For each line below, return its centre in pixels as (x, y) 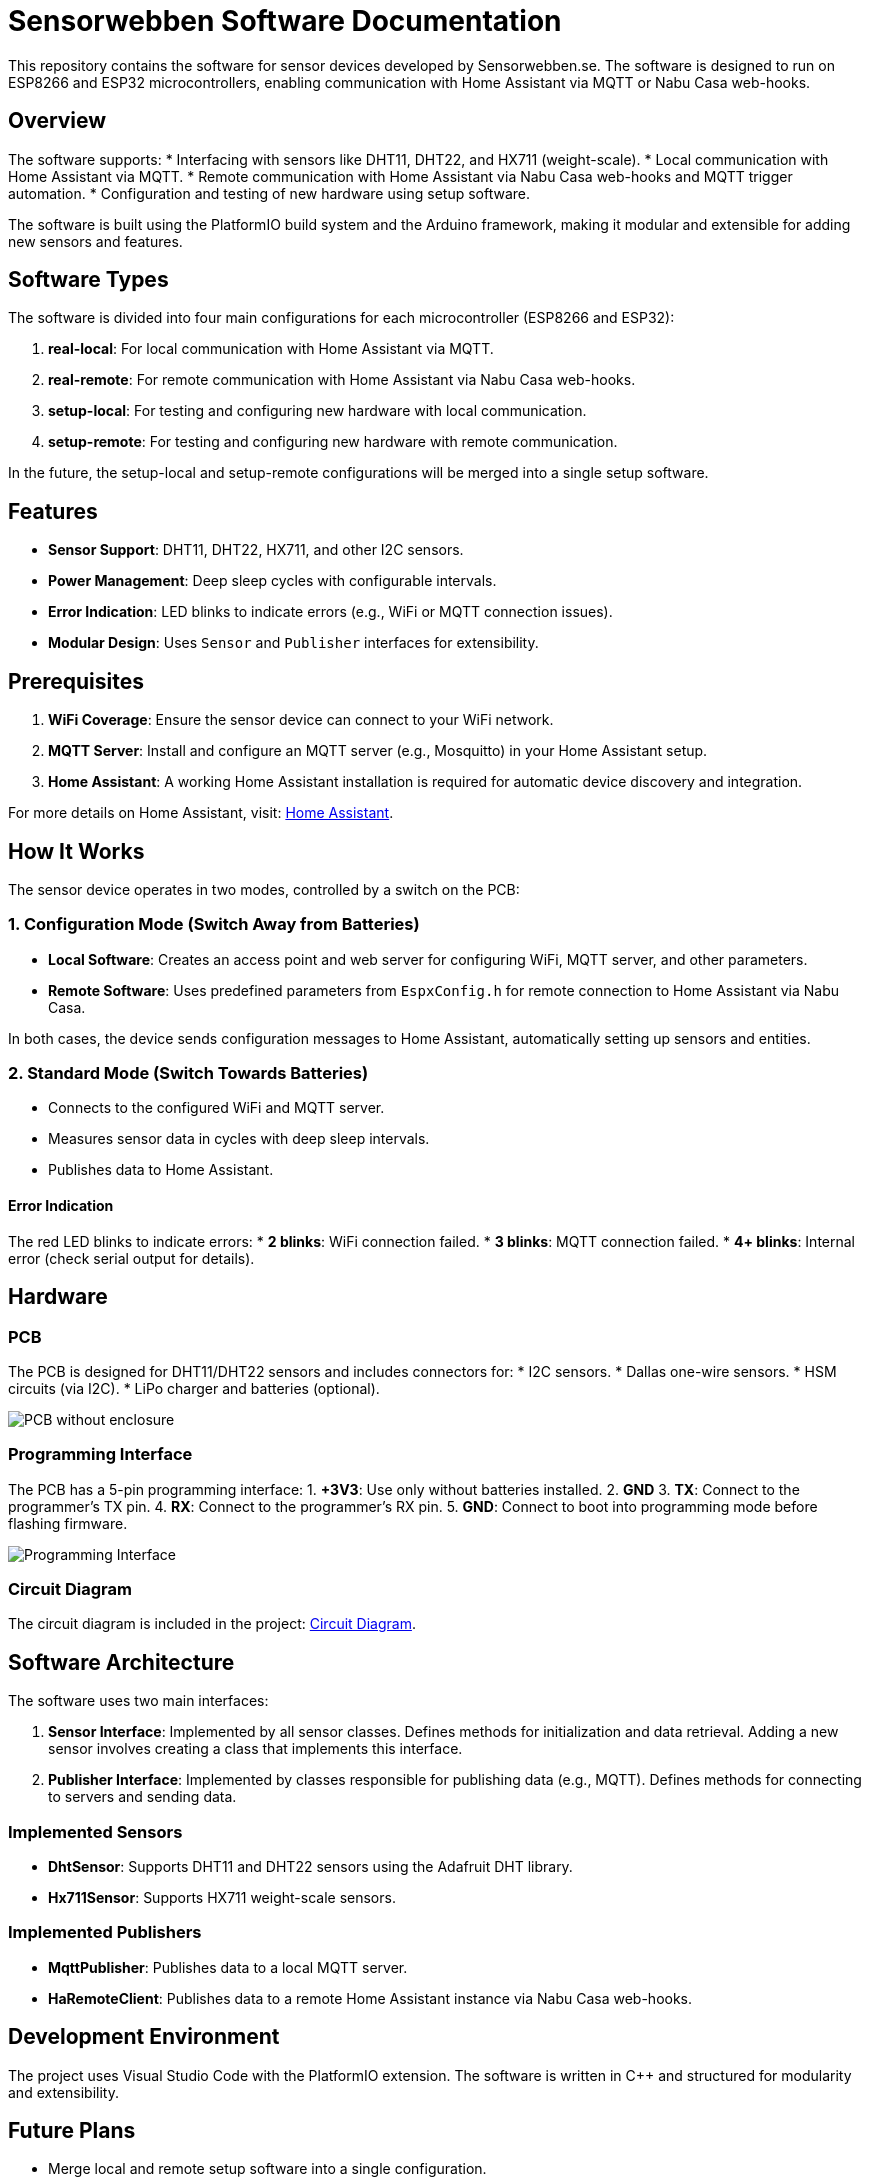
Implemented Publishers (105, 1932)
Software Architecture (121, 1662)
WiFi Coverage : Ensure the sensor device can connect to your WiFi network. (301, 720)
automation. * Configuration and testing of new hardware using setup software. (269, 193)
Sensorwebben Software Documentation (285, 21)
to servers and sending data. (142, 1797)
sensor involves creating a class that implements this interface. (255, 1749)
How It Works (76, 851)
